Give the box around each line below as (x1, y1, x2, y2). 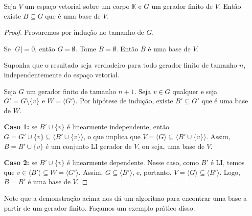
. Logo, (219, 167, 240, 177)
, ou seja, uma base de (137, 141, 205, 151)
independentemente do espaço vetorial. (4, 69, 120, 79)
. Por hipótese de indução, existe (75, 96, 173, 106)
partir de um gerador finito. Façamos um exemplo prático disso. (4, 202, 195, 213)
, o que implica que (83, 131, 140, 141)
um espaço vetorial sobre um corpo (24, 1, 130, 11)
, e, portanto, (132, 167, 172, 177)
